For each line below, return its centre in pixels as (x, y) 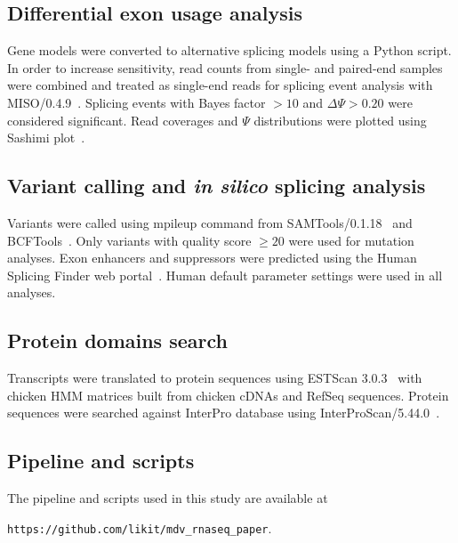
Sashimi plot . (46, 138)
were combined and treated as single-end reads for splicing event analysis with (220, 85)
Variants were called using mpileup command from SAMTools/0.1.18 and (210, 222)
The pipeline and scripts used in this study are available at (168, 498)
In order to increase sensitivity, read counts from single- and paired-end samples (225, 67)
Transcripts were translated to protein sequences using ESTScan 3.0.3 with (215, 378)
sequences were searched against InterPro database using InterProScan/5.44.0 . (224, 413)
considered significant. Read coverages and (123, 120)
